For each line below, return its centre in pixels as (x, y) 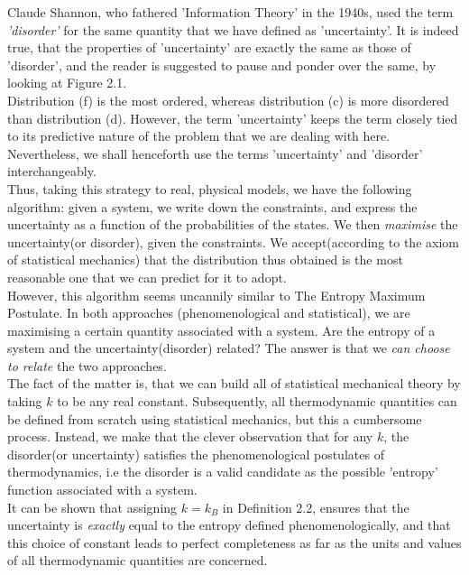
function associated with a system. (102, 490)
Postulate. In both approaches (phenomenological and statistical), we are (209, 313)
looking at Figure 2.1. (67, 83)
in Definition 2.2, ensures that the (316, 507)
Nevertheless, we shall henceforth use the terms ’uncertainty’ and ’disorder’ (215, 153)
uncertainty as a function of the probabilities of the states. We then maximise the (233, 224)
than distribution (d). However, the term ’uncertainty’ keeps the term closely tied (233, 118)
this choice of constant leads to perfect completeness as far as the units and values (234, 542)
